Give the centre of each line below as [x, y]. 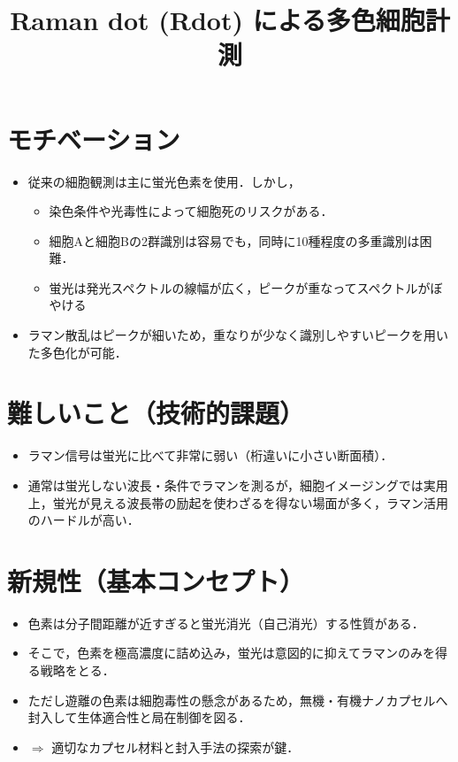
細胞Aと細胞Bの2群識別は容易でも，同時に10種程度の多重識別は [234, 240]
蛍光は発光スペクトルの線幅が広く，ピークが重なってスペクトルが [240, 287]
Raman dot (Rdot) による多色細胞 [218, 20]
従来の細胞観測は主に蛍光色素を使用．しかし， [164, 181]
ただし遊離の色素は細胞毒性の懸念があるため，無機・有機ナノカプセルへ [238, 700]
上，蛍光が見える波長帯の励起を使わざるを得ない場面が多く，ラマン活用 [238, 502]
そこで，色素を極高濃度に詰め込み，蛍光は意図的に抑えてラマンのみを [231, 653]
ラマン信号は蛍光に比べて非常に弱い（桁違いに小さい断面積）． [210, 455]
